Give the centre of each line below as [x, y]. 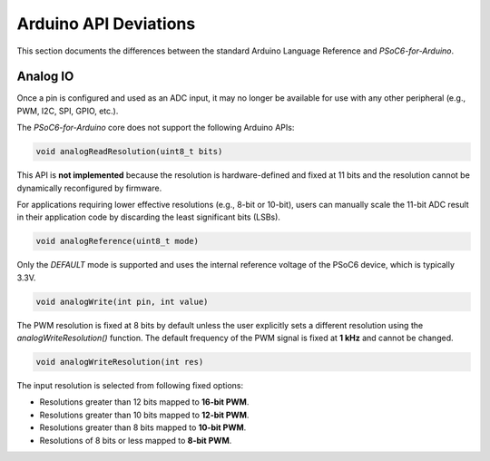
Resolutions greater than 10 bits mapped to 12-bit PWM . [144, 415]
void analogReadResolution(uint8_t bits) [129, 152]
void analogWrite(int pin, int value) [122, 301]
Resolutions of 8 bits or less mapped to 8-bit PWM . [136, 440]
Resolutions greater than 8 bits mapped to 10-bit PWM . [143, 427]
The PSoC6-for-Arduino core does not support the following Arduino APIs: [156, 128]
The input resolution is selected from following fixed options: [130, 386]
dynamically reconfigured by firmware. [89, 188]
